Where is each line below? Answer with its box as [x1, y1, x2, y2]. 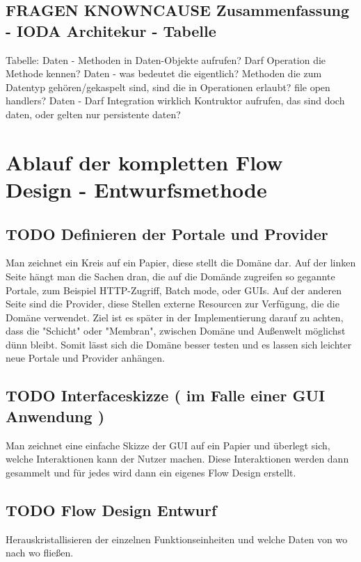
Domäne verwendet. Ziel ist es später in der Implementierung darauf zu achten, [6, 310, 344, 324]
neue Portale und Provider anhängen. [6, 351, 165, 365]
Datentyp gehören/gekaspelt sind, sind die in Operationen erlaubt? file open [6, 79, 330, 94]
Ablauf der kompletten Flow [6, 147, 283, 176]
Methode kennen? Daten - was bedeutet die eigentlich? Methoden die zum [6, 66, 322, 81]
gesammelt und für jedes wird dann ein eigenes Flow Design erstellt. [6, 465, 296, 479]
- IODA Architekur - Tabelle [6, 19, 216, 41]
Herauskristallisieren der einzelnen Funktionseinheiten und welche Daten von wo [6, 531, 348, 546]
